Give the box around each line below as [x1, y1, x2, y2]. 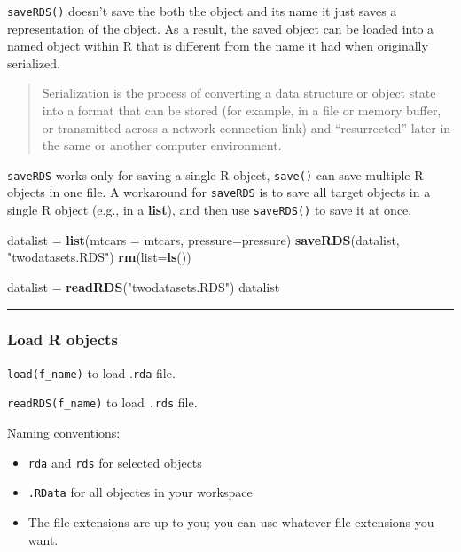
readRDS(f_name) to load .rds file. [7, 393, 198, 412]
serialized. [7, 53, 61, 72]
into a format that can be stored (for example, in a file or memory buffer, [42, 101, 441, 120]
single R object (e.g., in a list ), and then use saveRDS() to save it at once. [7, 201, 412, 219]
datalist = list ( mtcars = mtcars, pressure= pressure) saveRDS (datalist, [7, 230, 400, 248]
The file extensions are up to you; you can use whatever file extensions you [27, 513, 434, 531]
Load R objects [7, 328, 118, 351]
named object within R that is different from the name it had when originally [7, 36, 428, 55]
